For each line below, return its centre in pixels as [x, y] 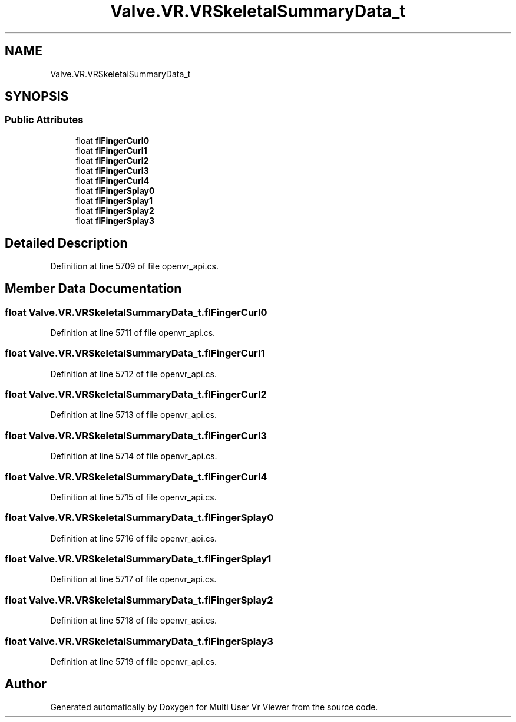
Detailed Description [66, 243]
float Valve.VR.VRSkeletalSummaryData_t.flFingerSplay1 [138, 559]
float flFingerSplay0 [115, 190]
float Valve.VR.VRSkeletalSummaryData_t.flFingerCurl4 [136, 477]
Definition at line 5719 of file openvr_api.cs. [134, 661]
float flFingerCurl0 [113, 140]
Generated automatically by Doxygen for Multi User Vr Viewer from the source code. [214, 707]
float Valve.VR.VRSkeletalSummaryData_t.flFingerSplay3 [139, 641]
